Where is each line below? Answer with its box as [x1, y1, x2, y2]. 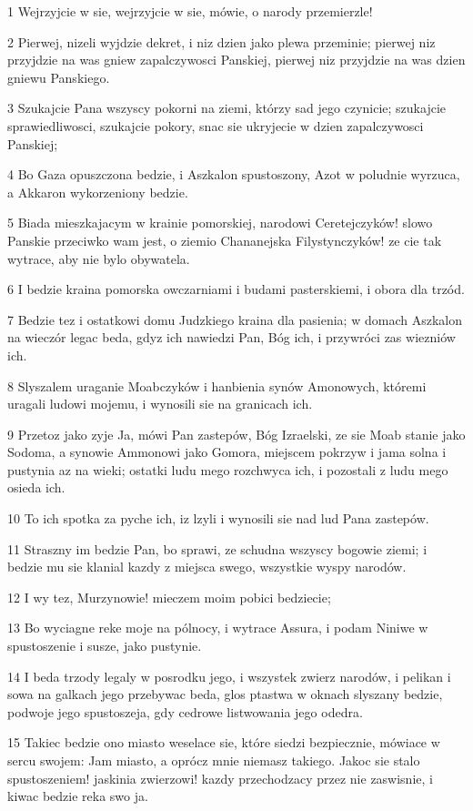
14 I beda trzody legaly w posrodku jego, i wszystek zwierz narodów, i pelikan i [7, 666, 451, 685]
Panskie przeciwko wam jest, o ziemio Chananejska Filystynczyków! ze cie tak [7, 230, 442, 249]
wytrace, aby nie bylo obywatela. [7, 248, 190, 268]
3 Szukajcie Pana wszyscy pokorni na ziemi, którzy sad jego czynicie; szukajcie [7, 98, 446, 117]
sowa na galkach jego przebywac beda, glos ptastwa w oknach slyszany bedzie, [7, 684, 443, 704]
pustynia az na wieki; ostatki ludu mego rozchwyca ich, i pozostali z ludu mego [7, 460, 448, 479]
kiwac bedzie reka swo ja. [7, 786, 148, 806]
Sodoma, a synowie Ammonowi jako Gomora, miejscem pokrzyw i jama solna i [7, 442, 447, 461]
